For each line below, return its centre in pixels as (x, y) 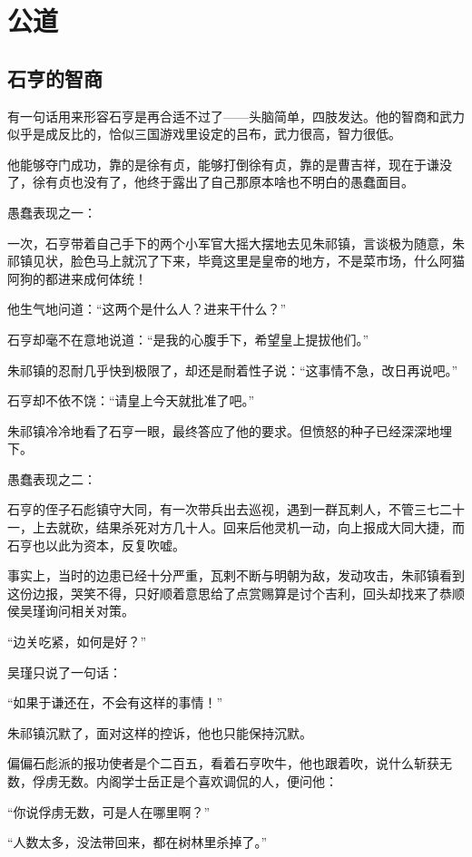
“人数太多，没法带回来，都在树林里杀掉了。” (138, 842)
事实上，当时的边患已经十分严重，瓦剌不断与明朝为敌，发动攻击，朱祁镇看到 (236, 575)
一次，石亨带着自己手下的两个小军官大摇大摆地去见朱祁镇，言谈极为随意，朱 (236, 243)
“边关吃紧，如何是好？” (77, 642)
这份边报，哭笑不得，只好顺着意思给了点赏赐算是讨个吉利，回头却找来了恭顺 (236, 593)
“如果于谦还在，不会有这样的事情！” (115, 702)
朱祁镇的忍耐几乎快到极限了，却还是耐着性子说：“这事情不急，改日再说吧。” (233, 370)
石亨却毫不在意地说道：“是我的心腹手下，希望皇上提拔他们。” (188, 339)
